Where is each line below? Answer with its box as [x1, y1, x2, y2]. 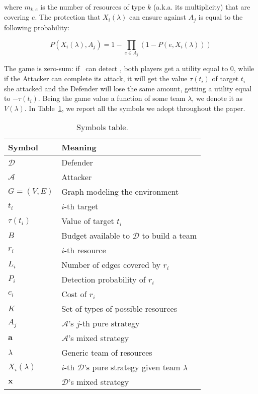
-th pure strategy [79, 317, 140, 329]
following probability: [4, 22, 69, 32]
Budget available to [61, 230, 130, 242]
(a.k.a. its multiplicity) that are [153, 2, 250, 12]
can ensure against [129, 12, 187, 22]
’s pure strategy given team [84, 361, 181, 373]
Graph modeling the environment [61, 186, 179, 198]
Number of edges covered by [61, 259, 161, 271]
